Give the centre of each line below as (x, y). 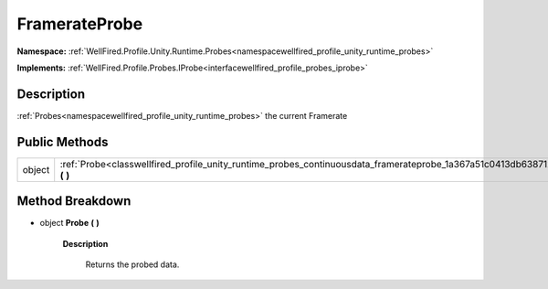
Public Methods (63, 142)
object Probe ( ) (69, 223)
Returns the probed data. (132, 264)
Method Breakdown (74, 201)
